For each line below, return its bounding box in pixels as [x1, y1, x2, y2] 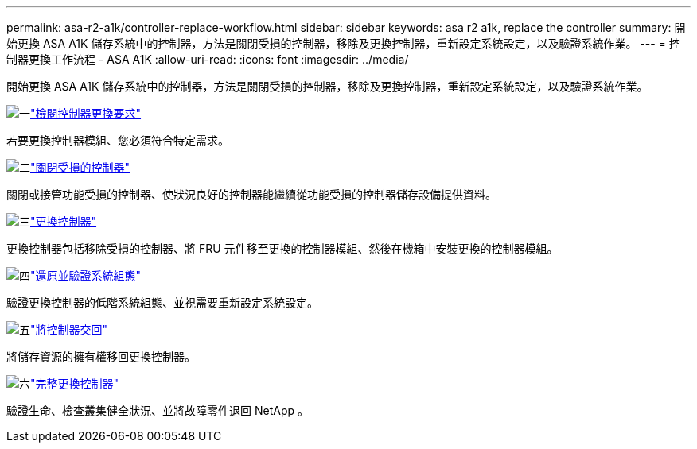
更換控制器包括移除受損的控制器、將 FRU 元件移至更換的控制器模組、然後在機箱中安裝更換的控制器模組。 [6, 242, 559, 255]
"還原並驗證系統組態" [30, 269, 142, 282]
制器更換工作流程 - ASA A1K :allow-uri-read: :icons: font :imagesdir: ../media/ [6, 52, 409, 66]
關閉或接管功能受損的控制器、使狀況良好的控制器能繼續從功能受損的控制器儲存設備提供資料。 [6, 188, 496, 201]
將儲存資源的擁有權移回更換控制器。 [6, 350, 196, 363]
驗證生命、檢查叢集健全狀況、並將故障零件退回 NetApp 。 [6, 404, 309, 417]
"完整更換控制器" [30, 377, 119, 390]
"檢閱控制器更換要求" [30, 106, 142, 120]
